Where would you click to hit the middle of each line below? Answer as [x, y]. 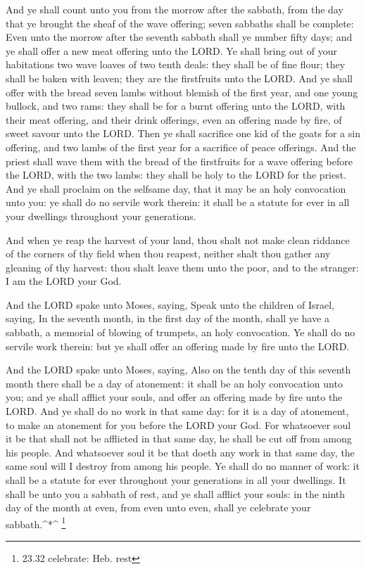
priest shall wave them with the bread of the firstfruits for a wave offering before [179, 161]
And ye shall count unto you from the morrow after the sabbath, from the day [175, 9]
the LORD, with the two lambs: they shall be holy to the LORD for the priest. [176, 175]
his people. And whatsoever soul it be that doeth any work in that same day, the [180, 452]
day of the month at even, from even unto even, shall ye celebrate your [158, 507]
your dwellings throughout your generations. [101, 216]
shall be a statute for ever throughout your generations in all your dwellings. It [176, 480]
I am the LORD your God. [64, 281]
